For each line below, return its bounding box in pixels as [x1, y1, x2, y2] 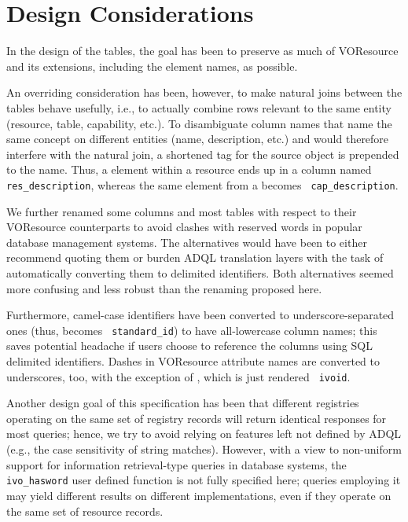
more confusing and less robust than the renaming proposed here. [6, 280, 322, 296]
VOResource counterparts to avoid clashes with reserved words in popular [6, 219, 362, 235]
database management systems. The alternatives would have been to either [6, 233, 367, 250]
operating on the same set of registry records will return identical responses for [6, 410, 387, 426]
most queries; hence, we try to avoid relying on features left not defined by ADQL [6, 425, 402, 442]
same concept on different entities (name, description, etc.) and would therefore [6, 130, 389, 147]
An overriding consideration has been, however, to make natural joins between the [6, 84, 402, 101]
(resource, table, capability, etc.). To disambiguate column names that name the [6, 115, 392, 131]
